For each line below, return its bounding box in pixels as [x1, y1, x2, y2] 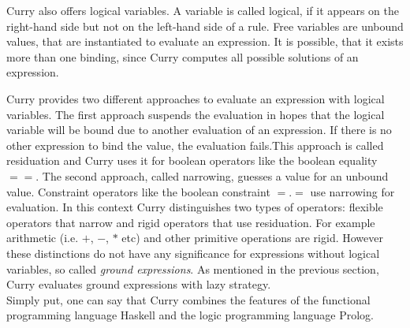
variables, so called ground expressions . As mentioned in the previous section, [6, 260, 379, 277]
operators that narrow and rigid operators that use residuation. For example [6, 214, 375, 230]
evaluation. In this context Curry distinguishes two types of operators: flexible [6, 199, 383, 215]
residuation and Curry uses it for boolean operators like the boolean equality [6, 152, 378, 169]
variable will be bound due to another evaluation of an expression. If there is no [6, 121, 392, 138]
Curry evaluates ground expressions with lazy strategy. [6, 276, 271, 293]
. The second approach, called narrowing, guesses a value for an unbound [35, 167, 389, 184]
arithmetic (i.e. [6, 229, 79, 246]
